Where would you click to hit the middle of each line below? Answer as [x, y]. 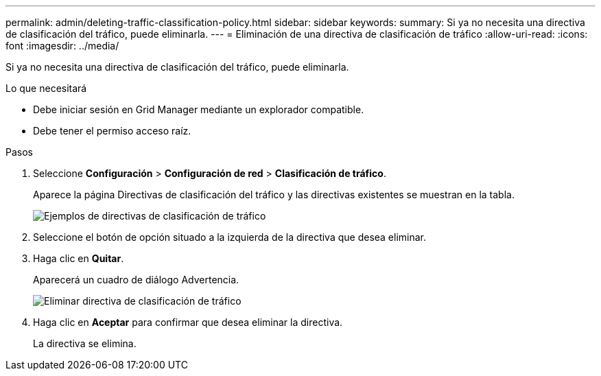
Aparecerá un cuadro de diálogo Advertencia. [136, 280]
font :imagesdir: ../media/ [62, 46]
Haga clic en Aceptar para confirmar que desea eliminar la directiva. [188, 322]
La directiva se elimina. [85, 343]
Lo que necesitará [46, 88]
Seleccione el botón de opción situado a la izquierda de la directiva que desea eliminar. [230, 237]
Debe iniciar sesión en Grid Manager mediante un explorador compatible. [199, 109]
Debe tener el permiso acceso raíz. [112, 131]
